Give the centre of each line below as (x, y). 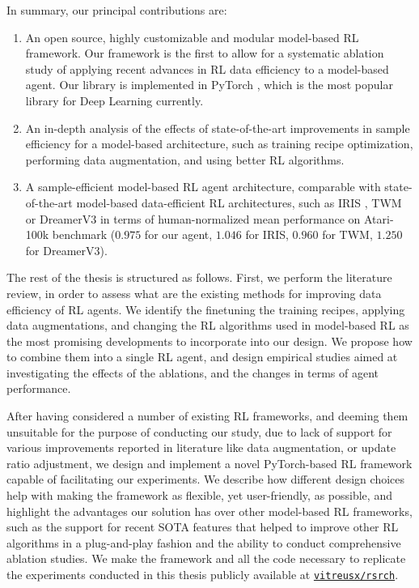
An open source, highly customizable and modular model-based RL (192, 37)
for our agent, (178, 234)
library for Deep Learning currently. (114, 100)
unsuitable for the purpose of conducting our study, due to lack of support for (199, 431)
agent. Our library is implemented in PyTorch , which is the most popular (209, 85)
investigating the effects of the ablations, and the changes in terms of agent (193, 372)
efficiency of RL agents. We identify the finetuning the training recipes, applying (206, 309)
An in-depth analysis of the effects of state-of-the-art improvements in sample (218, 128)
